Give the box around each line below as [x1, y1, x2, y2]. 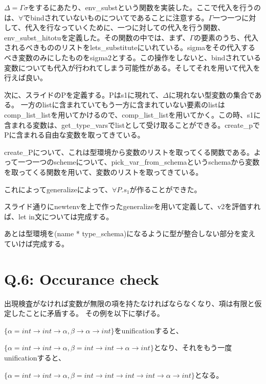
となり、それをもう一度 [153, 342, 232, 353]
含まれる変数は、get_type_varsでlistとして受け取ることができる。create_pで [4, 119, 260, 130]
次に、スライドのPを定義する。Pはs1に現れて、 [4, 89, 163, 100]
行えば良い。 [4, 72, 47, 83]
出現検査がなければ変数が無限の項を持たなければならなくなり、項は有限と [4, 298, 255, 308]
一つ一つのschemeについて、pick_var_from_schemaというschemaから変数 [18, 156, 260, 167]
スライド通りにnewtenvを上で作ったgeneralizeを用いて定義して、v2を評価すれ [4, 201, 261, 212]
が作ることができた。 [129, 184, 202, 194]
